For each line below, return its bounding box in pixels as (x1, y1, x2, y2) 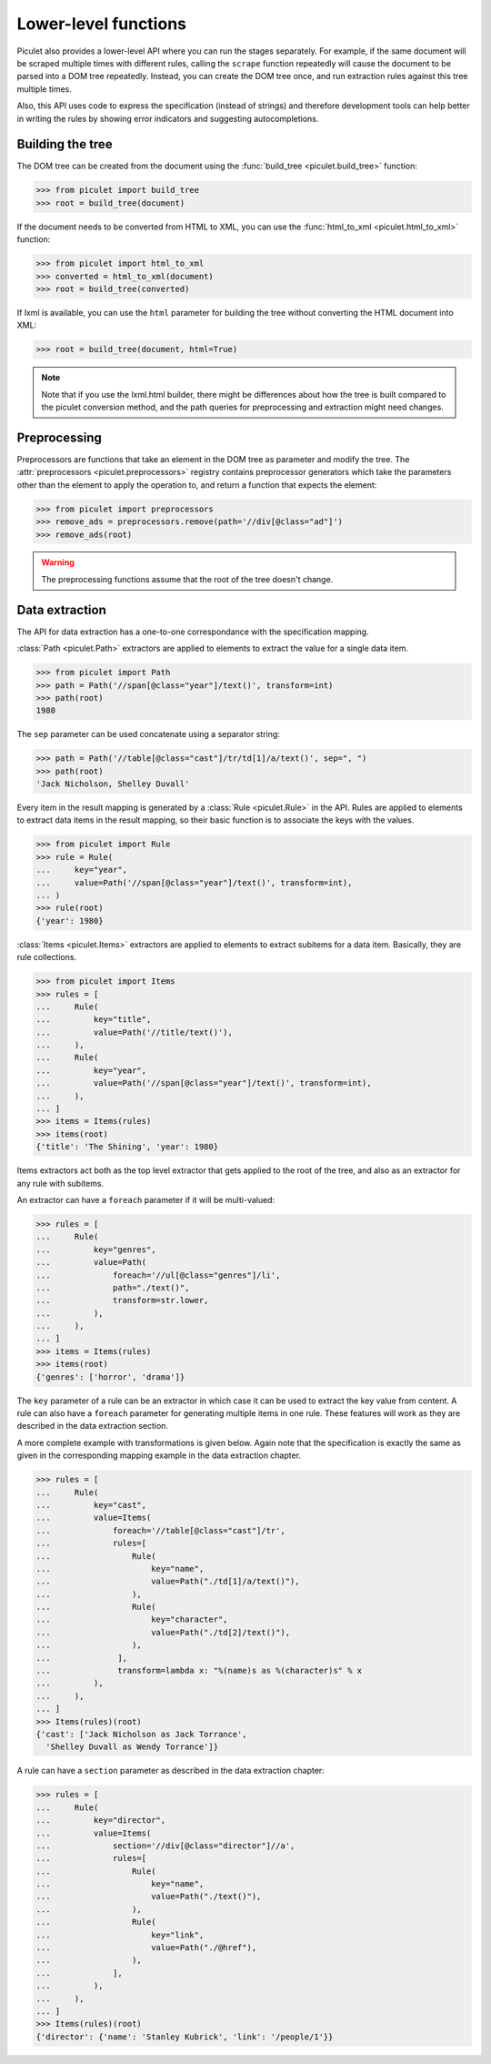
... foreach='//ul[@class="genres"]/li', (35, 1270, 281, 1280)
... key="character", (35, 1614, 228, 1624)
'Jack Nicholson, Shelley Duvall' (35, 779, 190, 789)
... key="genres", (35, 1244, 156, 1255)
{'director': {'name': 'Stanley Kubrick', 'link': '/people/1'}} (35, 2031, 334, 2042)
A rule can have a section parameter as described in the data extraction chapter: (16, 1766, 325, 1776)
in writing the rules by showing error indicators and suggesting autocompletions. (16, 113, 319, 124)
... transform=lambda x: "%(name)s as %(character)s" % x (35, 1665, 363, 1676)
